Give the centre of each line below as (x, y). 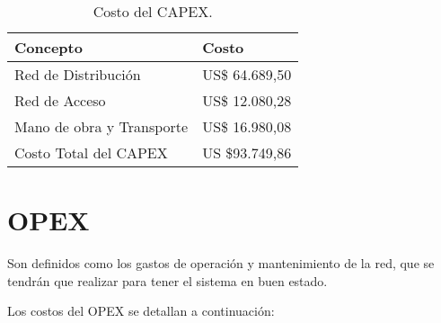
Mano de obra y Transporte (101, 126)
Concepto (49, 47)
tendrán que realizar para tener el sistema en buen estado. (168, 280)
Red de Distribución (78, 74)
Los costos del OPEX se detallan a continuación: (141, 311)
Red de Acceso (60, 100)
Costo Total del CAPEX (91, 153)
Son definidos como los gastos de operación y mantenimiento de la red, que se (221, 263)
